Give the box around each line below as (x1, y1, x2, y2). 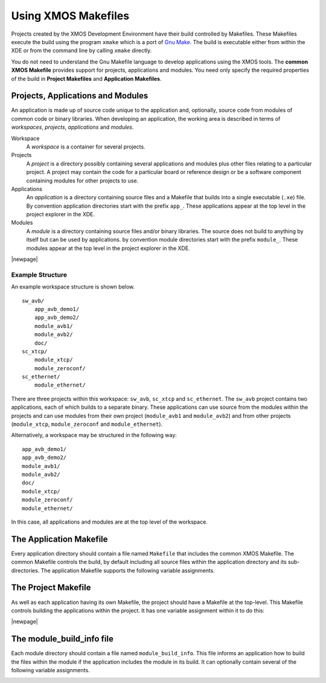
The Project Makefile (11, 583, 91, 593)
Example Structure (11, 271, 68, 279)
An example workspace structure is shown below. (11, 283, 135, 290)
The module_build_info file (11, 634, 114, 644)
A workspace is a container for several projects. (26, 143, 145, 150)
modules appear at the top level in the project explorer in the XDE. (26, 245, 190, 252)
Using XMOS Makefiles (11, 9, 130, 22)
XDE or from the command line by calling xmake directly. (11, 47, 152, 54)
